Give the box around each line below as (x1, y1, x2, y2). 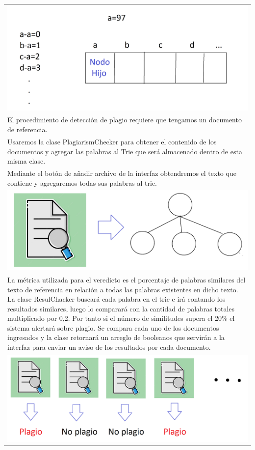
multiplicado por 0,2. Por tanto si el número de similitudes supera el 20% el (7, 313, 235, 323)
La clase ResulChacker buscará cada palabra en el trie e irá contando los (7, 294, 226, 304)
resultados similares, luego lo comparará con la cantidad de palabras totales (7, 303, 235, 313)
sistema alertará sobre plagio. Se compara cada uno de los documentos (7, 322, 219, 333)
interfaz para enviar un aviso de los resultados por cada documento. (7, 342, 211, 352)
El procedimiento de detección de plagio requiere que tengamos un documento (7, 114, 242, 125)
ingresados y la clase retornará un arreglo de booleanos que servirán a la (7, 332, 225, 342)
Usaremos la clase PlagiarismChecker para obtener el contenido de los (7, 136, 217, 146)
